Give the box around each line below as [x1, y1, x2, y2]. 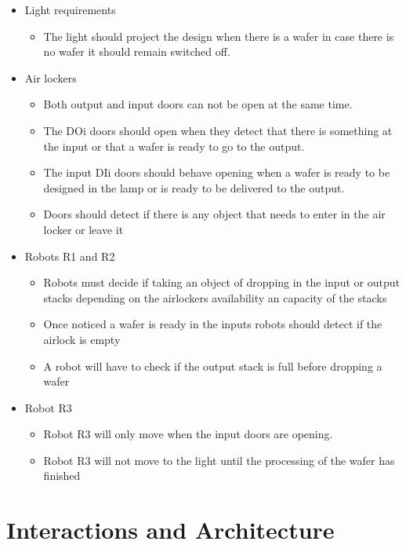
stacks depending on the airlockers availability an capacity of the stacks [43, 289, 387, 305]
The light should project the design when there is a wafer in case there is [43, 27, 394, 44]
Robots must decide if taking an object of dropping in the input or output [43, 274, 400, 291]
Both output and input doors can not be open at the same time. [43, 96, 353, 112]
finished [43, 467, 81, 484]
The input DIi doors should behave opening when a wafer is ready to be [43, 164, 390, 181]
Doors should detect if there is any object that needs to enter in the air [43, 206, 386, 222]
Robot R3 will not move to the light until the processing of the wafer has [43, 452, 395, 468]
